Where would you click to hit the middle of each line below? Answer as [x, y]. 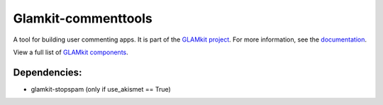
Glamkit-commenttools [83, 18]
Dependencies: [48, 72]
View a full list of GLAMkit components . [71, 52]
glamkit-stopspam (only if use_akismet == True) [101, 89]
